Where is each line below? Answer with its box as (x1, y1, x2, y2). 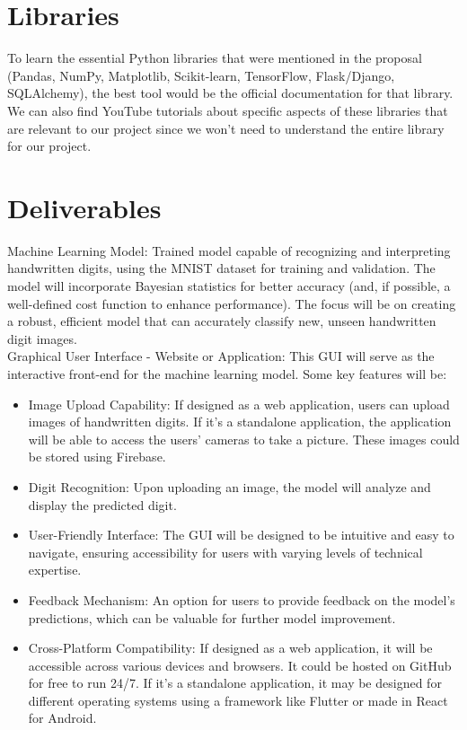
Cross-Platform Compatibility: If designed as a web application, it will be (28, 638, 433, 657)
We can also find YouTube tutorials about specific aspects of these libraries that (7, 101, 448, 119)
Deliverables (7, 189, 162, 225)
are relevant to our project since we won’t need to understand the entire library (7, 119, 445, 137)
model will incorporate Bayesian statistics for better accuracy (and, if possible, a (7, 277, 451, 295)
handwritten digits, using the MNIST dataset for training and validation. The (7, 259, 436, 277)
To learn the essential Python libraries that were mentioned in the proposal (7, 48, 422, 67)
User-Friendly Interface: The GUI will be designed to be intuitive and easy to (28, 525, 454, 544)
